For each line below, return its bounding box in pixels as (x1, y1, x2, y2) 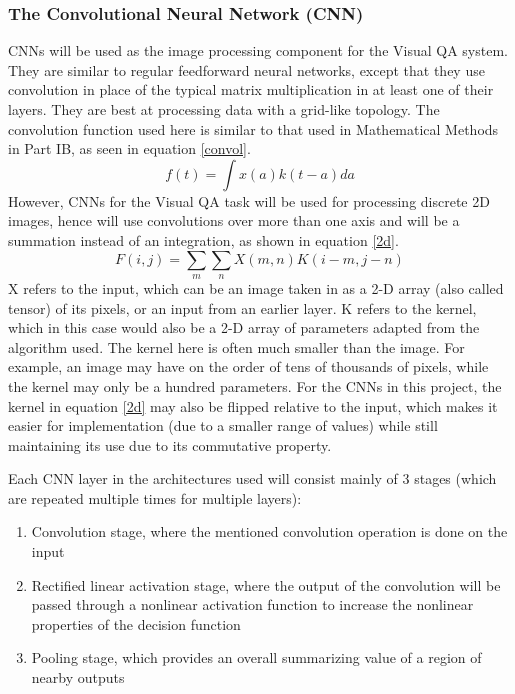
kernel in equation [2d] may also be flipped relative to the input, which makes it (8, 395, 498, 416)
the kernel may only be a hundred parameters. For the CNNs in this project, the (8, 375, 502, 396)
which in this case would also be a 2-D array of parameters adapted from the (8, 317, 480, 338)
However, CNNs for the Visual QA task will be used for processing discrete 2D (8, 190, 490, 211)
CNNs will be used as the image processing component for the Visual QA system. (8, 40, 508, 61)
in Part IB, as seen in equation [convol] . (8, 138, 251, 159)
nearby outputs (31, 667, 125, 688)
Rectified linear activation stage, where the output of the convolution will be (31, 574, 501, 595)
